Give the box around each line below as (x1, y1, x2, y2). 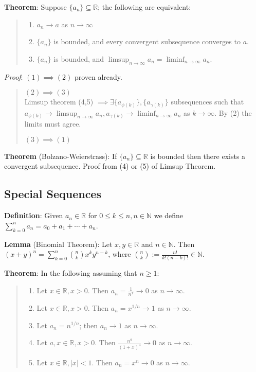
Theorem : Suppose (4, 2, 67, 12)
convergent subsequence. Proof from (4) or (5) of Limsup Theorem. (4, 161, 216, 171)
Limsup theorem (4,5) (24, 96, 94, 107)
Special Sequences (4, 186, 101, 202)
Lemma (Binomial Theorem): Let (4, 238, 113, 249)
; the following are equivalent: (98, 2, 191, 12)
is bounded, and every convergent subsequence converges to (53, 36, 241, 47)
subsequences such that (171, 96, 244, 107)
